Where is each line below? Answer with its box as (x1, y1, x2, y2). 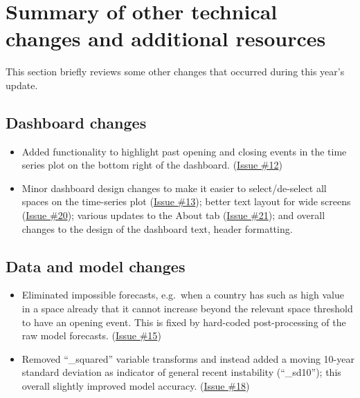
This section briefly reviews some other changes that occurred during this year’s (6, 64, 345, 79)
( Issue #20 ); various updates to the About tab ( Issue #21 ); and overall (21, 208, 325, 222)
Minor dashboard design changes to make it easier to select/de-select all (21, 180, 327, 195)
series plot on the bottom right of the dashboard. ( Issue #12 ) (21, 158, 282, 172)
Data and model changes (6, 255, 186, 276)
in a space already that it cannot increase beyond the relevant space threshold (21, 301, 353, 316)
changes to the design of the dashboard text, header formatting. (21, 221, 293, 236)
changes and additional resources (6, 24, 326, 53)
